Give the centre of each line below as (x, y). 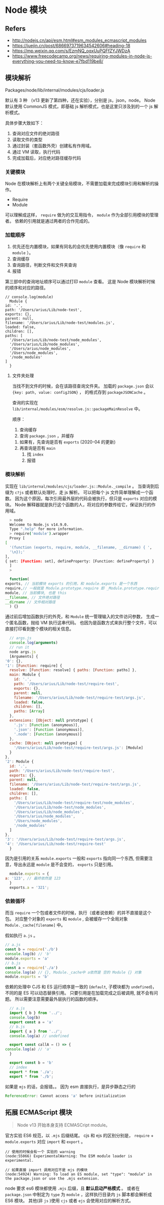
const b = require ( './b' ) (31, 949)
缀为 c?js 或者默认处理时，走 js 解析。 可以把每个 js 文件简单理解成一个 (77, 492)
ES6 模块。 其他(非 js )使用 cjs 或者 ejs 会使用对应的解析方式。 (69, 1201)
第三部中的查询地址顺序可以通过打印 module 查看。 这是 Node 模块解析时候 (80, 282)
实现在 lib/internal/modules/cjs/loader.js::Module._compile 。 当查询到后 (82, 486)
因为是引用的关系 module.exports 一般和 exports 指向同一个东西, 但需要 (77, 858)
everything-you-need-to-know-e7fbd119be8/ (58, 61)
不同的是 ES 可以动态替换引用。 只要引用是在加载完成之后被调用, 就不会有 (80, 993)
